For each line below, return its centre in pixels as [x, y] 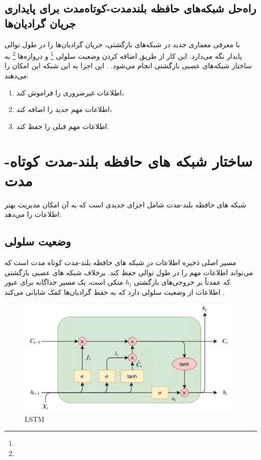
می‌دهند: [17, 76]
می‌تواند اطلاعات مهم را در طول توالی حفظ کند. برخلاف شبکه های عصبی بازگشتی [129, 272]
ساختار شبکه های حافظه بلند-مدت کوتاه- [128, 160]
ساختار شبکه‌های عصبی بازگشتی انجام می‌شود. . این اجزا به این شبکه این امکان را [128, 66]
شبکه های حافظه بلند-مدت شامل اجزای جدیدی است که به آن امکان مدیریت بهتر [125, 204]
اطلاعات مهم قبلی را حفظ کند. [63, 126]
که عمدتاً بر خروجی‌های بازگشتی [182, 282]
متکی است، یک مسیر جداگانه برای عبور [64, 282]
